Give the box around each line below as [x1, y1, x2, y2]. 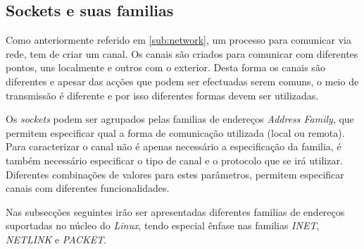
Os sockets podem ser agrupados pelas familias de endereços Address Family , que [6, 111, 354, 126]
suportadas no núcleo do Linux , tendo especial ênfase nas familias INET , [6, 218, 320, 233]
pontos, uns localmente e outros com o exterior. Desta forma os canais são [6, 60, 325, 75]
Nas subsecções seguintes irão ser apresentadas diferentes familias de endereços [6, 204, 345, 219]
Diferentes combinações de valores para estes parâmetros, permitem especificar [6, 166, 344, 181]
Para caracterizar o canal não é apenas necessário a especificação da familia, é [6, 139, 341, 154]
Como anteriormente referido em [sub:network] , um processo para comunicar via [6, 32, 351, 47]
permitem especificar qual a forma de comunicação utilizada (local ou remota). [6, 125, 345, 140]
